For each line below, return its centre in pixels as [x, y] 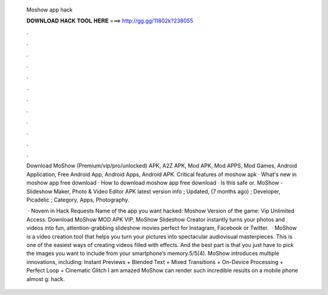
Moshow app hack [50, 10]
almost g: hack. [46, 279]
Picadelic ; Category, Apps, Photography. [78, 200]
